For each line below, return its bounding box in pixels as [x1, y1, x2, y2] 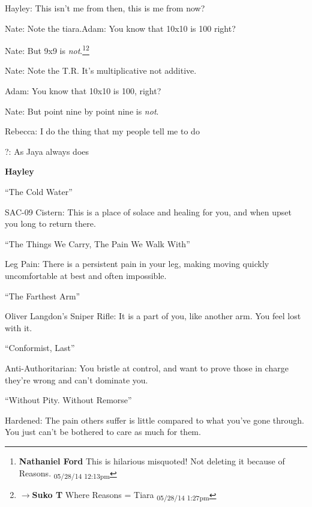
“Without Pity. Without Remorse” [5, 394, 132, 406]
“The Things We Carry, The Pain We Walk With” [5, 237, 190, 250]
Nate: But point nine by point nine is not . [5, 104, 159, 117]
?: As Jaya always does [5, 145, 89, 157]
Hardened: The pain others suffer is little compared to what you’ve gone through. [5, 413, 304, 426]
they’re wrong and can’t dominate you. [5, 373, 148, 386]
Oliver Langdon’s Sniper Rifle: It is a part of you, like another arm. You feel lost [5, 310, 301, 322]
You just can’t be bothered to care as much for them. [5, 425, 201, 438]
